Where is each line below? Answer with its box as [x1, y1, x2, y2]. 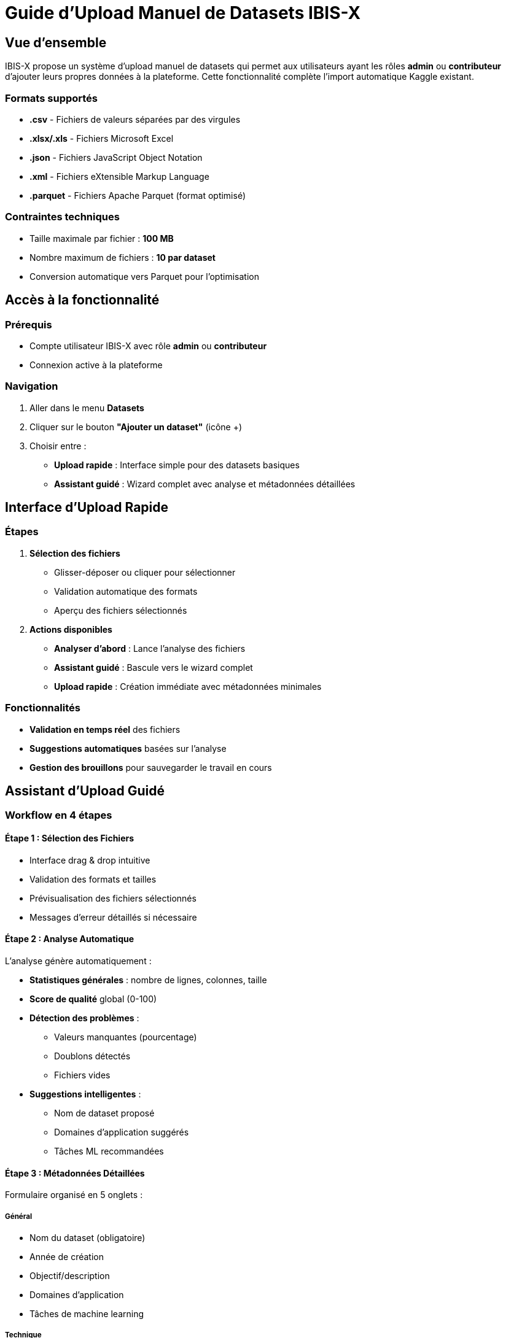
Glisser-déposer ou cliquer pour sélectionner [54, 567, 236, 578]
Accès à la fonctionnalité [5, 292, 160, 308]
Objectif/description [29, 1270, 110, 1281]
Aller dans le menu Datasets [29, 402, 144, 413]
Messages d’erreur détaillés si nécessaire [29, 911, 197, 922]
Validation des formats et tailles [29, 873, 157, 884]
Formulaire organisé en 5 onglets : [5, 1189, 143, 1201]
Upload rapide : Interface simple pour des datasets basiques [54, 459, 300, 470]
